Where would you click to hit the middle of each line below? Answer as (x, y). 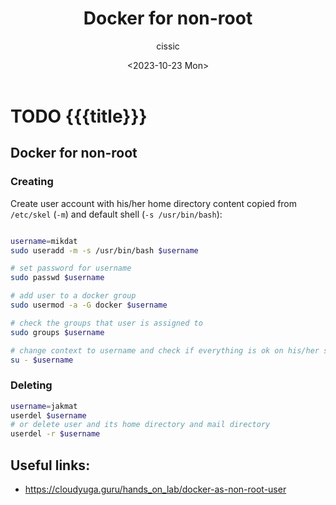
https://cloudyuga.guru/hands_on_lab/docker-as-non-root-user (155, 489)
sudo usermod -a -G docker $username (89, 305)
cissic (168, 46)
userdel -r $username (55, 434)
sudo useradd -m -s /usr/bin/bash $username (104, 250)
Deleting (31, 385)
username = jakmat (44, 406)
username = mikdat (44, 241)
